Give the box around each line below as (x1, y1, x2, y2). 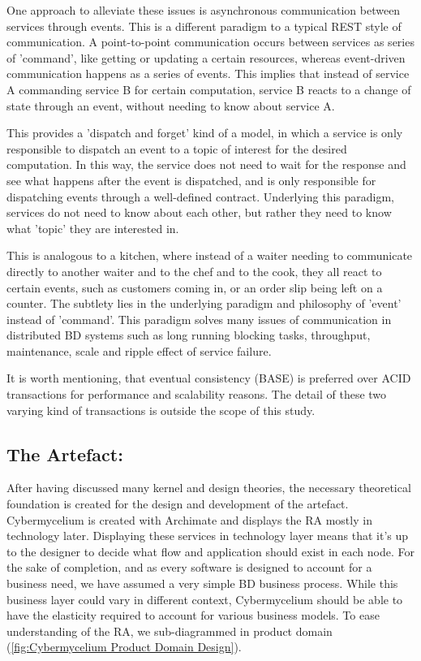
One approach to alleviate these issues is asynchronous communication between (6, 2, 401, 18)
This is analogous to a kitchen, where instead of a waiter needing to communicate (6, 247, 413, 264)
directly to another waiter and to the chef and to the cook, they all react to (6, 262, 382, 279)
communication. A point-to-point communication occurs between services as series (6, 33, 415, 50)
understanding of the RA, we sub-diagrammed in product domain (6, 622, 333, 639)
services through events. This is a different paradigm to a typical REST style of (6, 17, 402, 34)
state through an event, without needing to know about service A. (6, 97, 335, 114)
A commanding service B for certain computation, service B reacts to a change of (6, 80, 411, 97)
